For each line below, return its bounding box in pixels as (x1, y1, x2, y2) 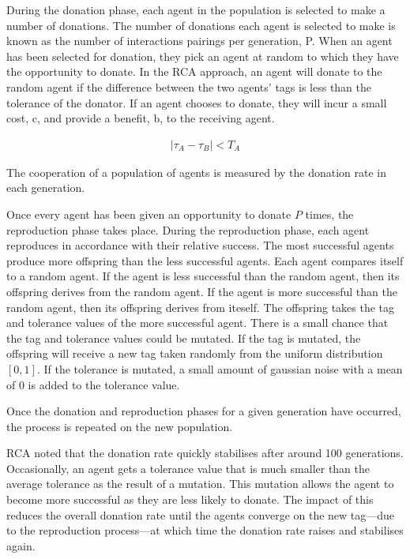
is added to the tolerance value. (28, 376, 180, 392)
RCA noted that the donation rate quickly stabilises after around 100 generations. (6, 445, 404, 461)
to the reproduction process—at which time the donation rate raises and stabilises (6, 522, 404, 538)
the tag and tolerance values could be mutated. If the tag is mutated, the (6, 329, 361, 346)
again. (6, 537, 36, 553)
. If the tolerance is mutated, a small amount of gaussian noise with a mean (36, 360, 403, 377)
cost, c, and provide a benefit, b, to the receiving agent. (6, 110, 275, 126)
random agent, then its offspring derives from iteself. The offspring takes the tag (6, 298, 395, 315)
